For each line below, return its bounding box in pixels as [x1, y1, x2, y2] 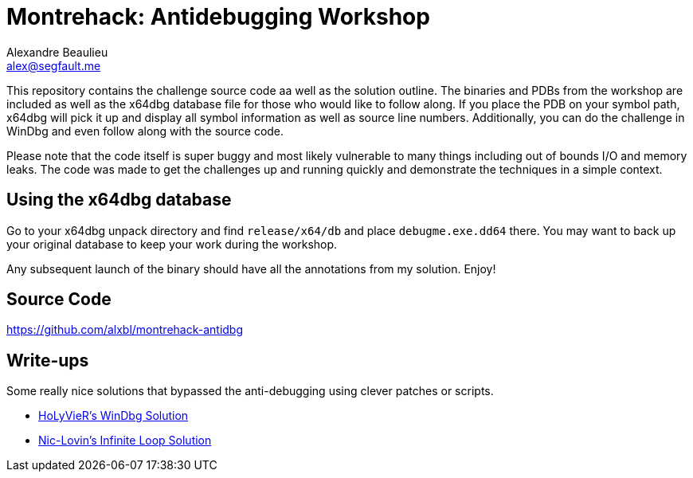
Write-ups [6, 350, 89, 370]
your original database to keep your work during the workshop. [6, 237, 338, 251]
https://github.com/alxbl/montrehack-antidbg [6, 323, 244, 337]
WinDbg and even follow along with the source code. [6, 123, 284, 138]
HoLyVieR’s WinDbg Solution [38, 409, 189, 423]
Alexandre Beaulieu [6, 45, 108, 59]
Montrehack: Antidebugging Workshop [6, 3, 430, 30]
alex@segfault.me [6, 58, 101, 72]
